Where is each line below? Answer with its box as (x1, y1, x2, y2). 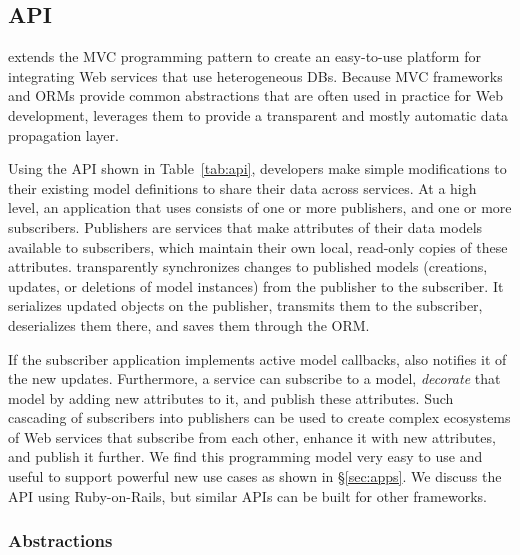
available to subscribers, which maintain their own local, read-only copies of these (8, 236, 508, 257)
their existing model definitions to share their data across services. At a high (8, 177, 477, 198)
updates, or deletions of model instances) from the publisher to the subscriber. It (8, 275, 504, 296)
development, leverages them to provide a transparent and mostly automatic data (8, 104, 509, 125)
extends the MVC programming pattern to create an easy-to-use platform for (8, 46, 481, 67)
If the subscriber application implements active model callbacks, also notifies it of (8, 348, 507, 369)
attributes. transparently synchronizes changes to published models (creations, (8, 256, 488, 277)
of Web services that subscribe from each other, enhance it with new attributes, (8, 426, 496, 447)
